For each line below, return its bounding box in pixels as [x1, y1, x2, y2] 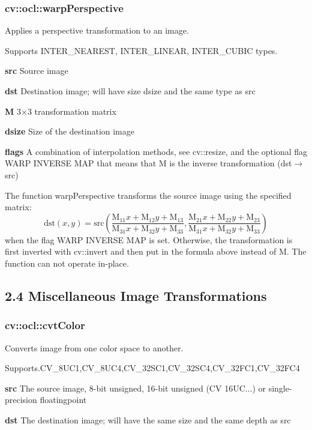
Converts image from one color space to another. [5, 341, 184, 354]
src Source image [5, 64, 68, 77]
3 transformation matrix [27, 104, 116, 117]
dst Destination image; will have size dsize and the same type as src [5, 85, 256, 97]
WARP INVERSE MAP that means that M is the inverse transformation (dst [5, 157, 292, 169]
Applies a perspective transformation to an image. [5, 24, 189, 37]
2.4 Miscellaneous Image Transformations [5, 286, 267, 304]
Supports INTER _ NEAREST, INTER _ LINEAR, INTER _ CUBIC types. [5, 44, 278, 56]
